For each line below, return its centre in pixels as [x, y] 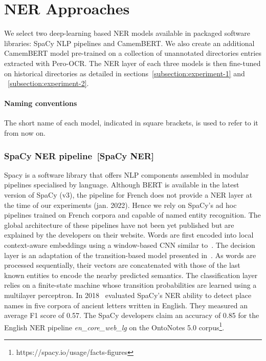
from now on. [25, 133]
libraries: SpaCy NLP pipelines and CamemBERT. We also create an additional [129, 43]
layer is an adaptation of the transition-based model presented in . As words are [130, 255]
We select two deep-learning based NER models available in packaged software [127, 33]
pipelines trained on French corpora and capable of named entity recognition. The [132, 215]
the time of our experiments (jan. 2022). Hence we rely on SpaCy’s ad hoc [120, 205]
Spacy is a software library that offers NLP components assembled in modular [127, 174]
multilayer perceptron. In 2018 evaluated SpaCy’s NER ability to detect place [128, 295]
